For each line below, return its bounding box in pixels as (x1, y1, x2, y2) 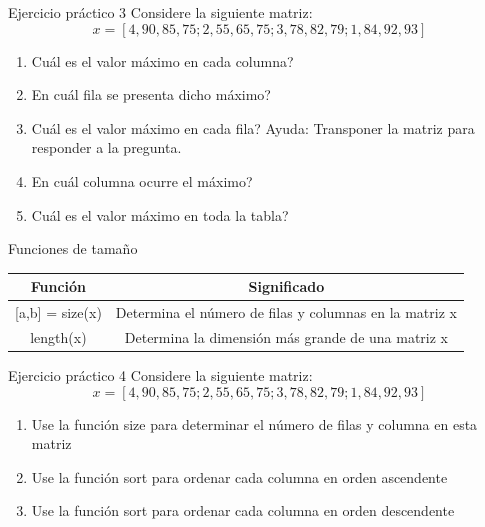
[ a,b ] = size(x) (15, 302, 102, 323)
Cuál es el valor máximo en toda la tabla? (31, 204, 289, 225)
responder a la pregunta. (31, 137, 182, 158)
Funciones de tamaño (8, 238, 138, 259)
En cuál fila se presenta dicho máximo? (31, 84, 271, 105)
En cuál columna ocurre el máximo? (31, 170, 253, 191)
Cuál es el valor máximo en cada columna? (31, 50, 294, 71)
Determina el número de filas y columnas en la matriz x (115, 302, 457, 323)
